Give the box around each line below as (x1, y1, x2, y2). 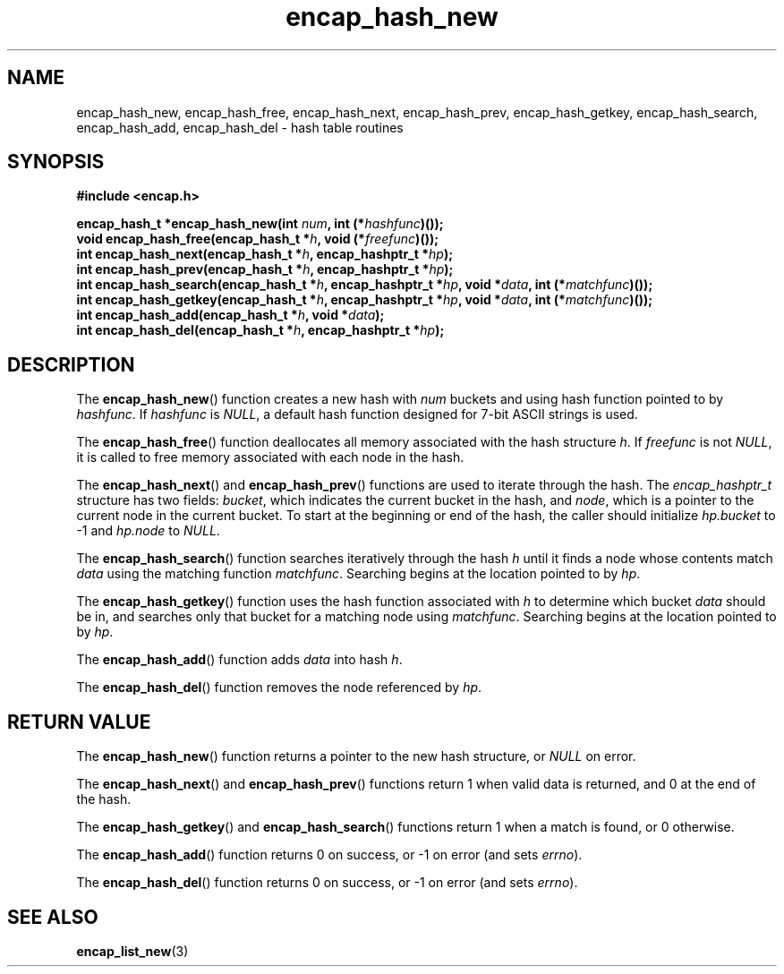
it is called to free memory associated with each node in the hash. (76, 449, 464, 466)
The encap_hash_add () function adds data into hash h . (76, 652, 403, 668)
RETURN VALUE (7, 710, 151, 733)
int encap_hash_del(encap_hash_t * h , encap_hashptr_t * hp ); (76, 322, 445, 338)
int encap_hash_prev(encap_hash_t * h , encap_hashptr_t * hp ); (76, 261, 454, 278)
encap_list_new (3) (76, 943, 189, 959)
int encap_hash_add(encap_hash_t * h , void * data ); (76, 307, 385, 323)
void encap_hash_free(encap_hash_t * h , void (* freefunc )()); (76, 231, 439, 247)
